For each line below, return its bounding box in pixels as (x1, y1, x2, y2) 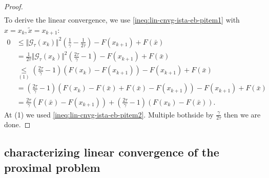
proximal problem (4, 159, 100, 175)
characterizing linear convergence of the (4, 144, 219, 160)
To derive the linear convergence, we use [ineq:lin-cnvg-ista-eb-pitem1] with (4, 14, 240, 25)
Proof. (4, 1, 23, 11)
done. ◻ (4, 119, 31, 130)
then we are (224, 109, 261, 120)
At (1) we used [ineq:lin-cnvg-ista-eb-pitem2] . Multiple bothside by (4, 109, 214, 120)
